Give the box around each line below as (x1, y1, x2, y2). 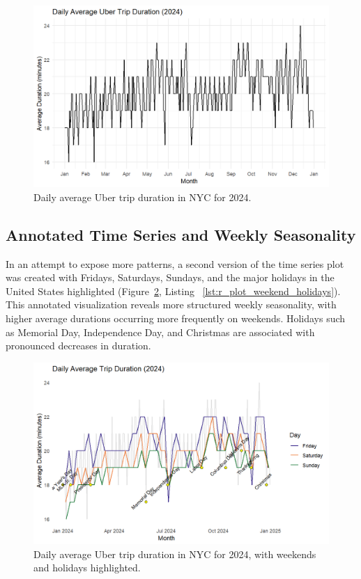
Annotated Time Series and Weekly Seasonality (6, 223, 356, 245)
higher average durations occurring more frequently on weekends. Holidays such (6, 311, 346, 326)
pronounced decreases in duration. (6, 338, 151, 353)
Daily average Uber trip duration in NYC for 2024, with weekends (33, 546, 316, 561)
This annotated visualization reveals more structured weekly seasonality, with (6, 297, 337, 312)
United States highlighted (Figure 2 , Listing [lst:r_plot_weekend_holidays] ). (6, 283, 341, 298)
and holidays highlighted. (33, 560, 141, 575)
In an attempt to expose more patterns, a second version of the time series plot (6, 256, 344, 271)
